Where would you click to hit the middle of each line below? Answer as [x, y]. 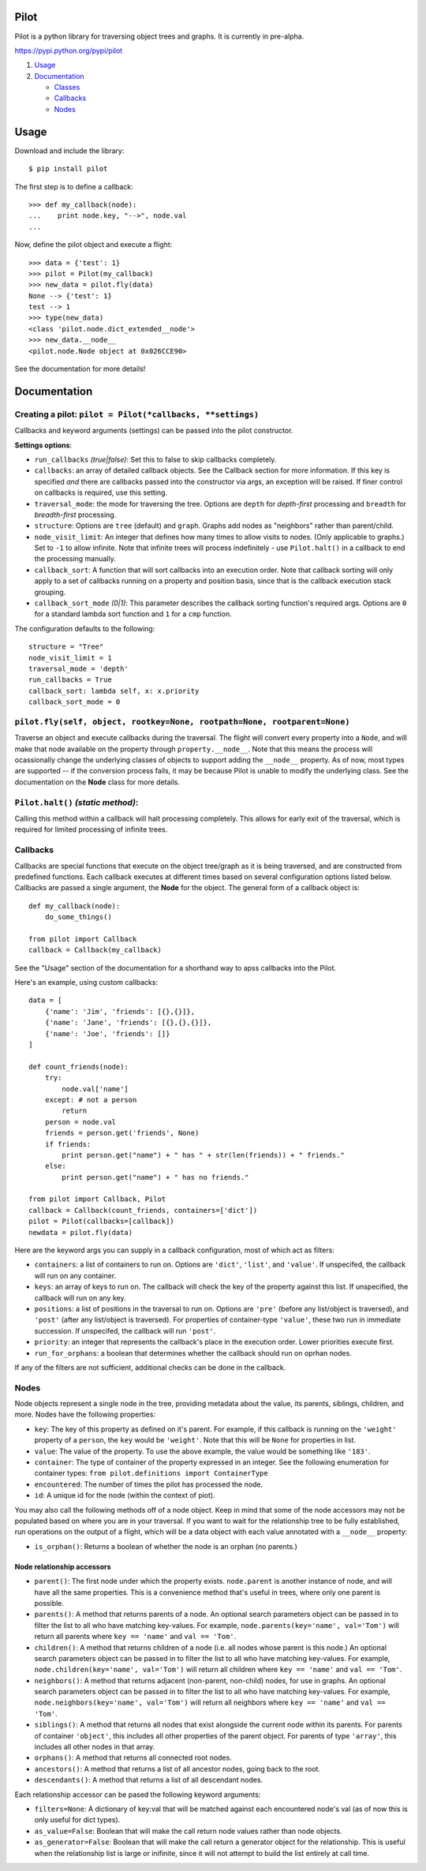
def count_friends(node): [79, 1066]
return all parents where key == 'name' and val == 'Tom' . [135, 1637]
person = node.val [80, 1122]
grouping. [50, 592]
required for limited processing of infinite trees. [91, 829]
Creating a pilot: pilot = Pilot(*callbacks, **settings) [137, 414]
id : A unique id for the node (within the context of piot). [125, 1495]
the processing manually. [75, 559]
